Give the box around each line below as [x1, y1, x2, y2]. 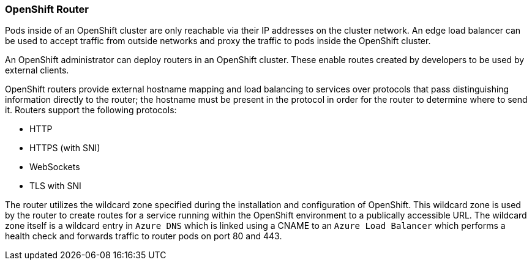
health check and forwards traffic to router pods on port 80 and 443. [5, 231, 282, 242]
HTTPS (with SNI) [29, 143, 100, 154]
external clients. [5, 65, 69, 76]
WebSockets [29, 162, 80, 173]
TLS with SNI [29, 181, 81, 192]
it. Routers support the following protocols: [5, 105, 177, 116]
